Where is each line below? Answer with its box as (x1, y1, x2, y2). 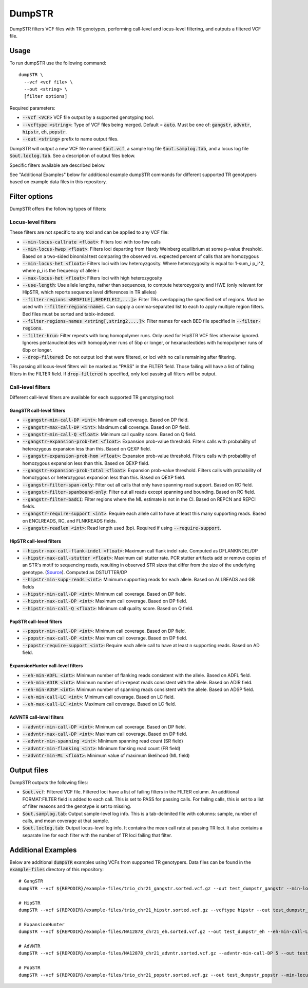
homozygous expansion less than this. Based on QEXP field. (22, 460, 150, 466)
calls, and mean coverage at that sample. (22, 818, 110, 824)
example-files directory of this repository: (9, 866, 104, 873)
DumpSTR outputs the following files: (9, 779, 88, 786)
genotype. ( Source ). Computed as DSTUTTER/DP (22, 569, 127, 575)
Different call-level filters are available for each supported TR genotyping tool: (9, 394, 175, 400)
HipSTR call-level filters (9, 538, 62, 544)
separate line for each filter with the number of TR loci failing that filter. (22, 832, 172, 838)
